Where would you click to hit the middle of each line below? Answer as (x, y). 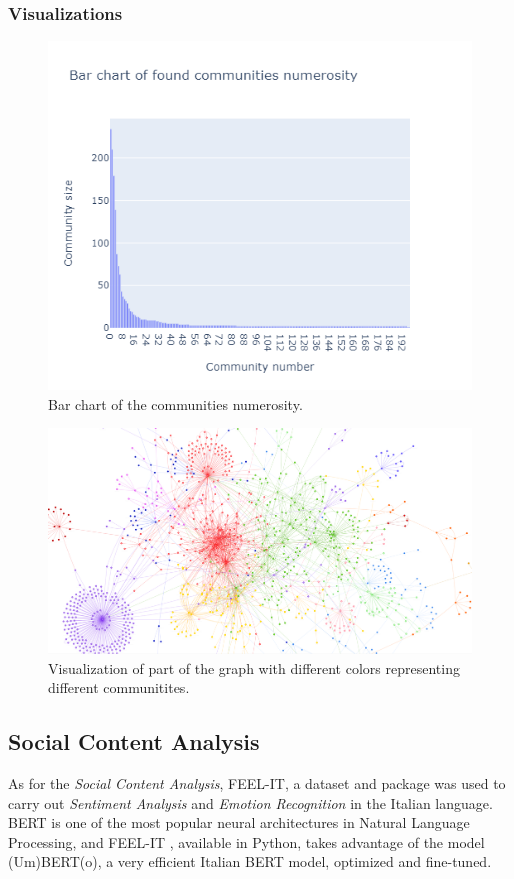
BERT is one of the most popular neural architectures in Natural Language (239, 822)
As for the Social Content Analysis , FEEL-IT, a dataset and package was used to (257, 783)
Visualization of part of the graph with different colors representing (254, 667)
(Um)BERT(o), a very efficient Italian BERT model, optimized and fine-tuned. (250, 861)
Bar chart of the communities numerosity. (175, 403)
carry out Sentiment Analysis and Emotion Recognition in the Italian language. (250, 802)
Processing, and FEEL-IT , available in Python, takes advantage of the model (246, 841)
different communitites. (119, 687)
